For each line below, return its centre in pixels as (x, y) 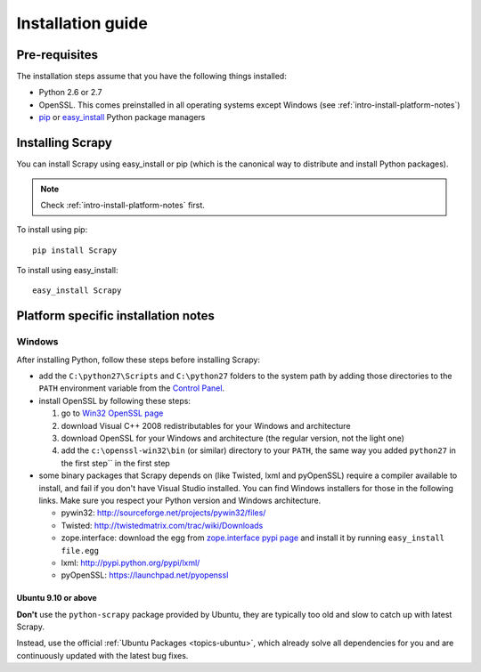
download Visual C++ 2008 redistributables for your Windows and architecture (206, 425)
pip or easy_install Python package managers (122, 117)
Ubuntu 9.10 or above (57, 598)
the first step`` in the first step (116, 463)
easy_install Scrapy (77, 291)
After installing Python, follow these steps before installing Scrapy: (138, 360)
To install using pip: (52, 230)
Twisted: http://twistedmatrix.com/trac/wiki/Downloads (162, 525)
